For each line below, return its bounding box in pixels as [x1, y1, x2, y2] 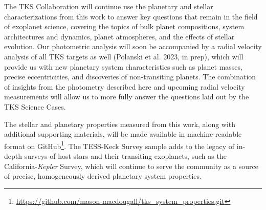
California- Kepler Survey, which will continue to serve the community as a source [4, 160, 258, 171]
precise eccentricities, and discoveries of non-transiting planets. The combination [4, 71, 256, 82]
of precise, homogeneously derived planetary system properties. [4, 171, 202, 181]
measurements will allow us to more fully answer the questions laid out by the [4, 91, 249, 102]
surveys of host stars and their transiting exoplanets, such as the [24, 150, 227, 161]
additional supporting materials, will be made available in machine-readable [4, 129, 242, 139]
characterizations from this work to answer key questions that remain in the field [4, 11, 258, 22]
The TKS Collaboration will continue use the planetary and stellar [4, 1, 213, 11]
